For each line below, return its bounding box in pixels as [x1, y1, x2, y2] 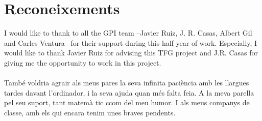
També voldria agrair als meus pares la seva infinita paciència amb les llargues [4, 77, 249, 88]
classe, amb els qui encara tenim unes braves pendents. [4, 107, 176, 117]
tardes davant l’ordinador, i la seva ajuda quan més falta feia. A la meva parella [4, 87, 254, 98]
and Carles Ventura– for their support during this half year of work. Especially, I [4, 37, 257, 48]
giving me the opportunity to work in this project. [4, 57, 161, 68]
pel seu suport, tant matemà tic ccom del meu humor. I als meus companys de [4, 97, 250, 108]
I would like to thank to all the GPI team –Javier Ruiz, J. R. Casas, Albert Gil [4, 27, 252, 38]
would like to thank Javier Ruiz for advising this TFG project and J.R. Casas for [4, 47, 258, 58]
